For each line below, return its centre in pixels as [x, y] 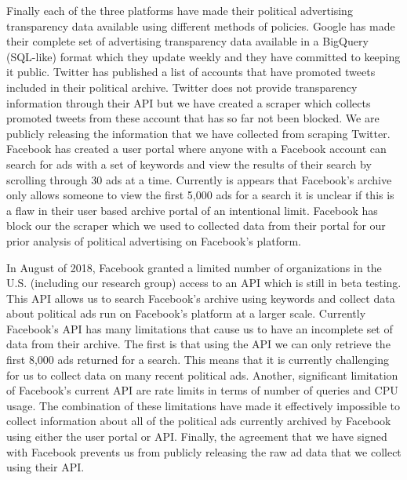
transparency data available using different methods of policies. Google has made [201, 25]
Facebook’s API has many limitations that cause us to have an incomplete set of [200, 328]
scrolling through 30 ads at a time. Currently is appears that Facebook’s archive [199, 179]
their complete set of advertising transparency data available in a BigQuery [187, 41]
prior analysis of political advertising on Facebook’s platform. [154, 240]
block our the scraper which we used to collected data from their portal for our [196, 225]
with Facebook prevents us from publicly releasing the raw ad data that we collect [204, 451]
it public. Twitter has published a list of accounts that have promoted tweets [191, 72]
